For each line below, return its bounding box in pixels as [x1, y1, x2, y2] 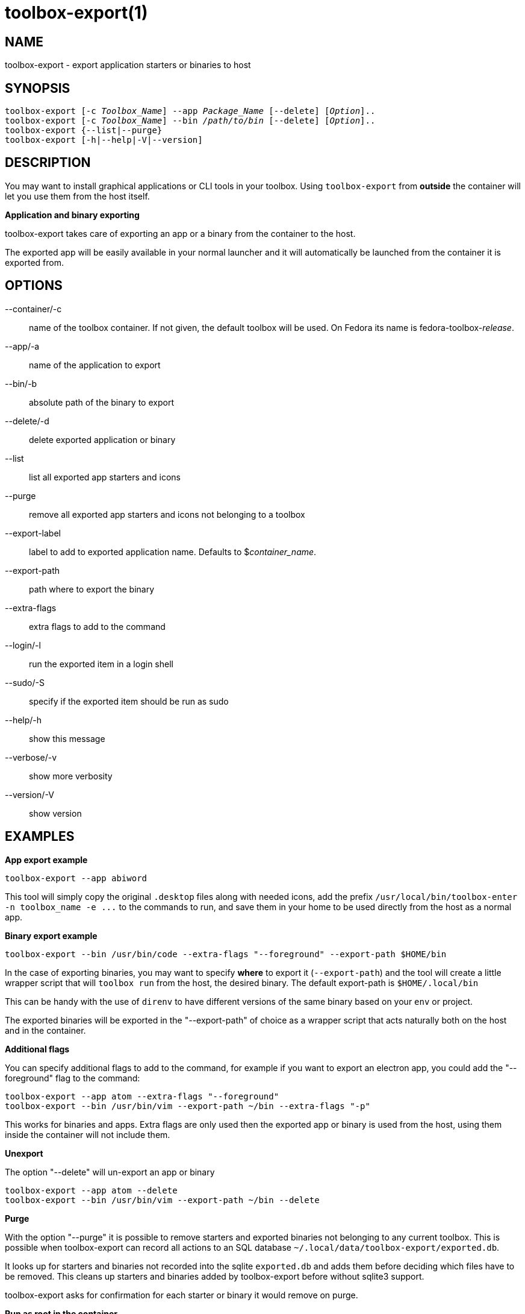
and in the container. [5, 1025, 86, 1036]
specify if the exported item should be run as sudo [29, 696, 229, 706]
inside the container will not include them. [5, 1129, 170, 1140]
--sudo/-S [5, 677, 45, 688]
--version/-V [5, 789, 54, 800]
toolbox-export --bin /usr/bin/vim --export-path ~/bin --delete [5, 1195, 320, 1205]
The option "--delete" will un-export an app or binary [5, 1166, 215, 1177]
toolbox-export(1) [5, 2, 148, 23]
